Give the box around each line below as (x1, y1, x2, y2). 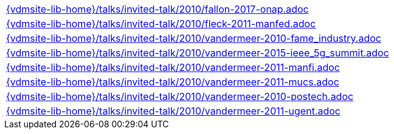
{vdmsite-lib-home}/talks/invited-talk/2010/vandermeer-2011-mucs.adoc (6, 76, 339, 88)
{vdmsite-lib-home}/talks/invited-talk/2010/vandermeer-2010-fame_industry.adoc (6, 32, 381, 44)
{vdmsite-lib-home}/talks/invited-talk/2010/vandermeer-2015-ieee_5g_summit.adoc (6, 47, 389, 59)
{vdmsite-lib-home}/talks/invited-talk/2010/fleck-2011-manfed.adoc (6, 18, 316, 30)
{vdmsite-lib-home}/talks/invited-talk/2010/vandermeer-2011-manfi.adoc (6, 61, 340, 73)
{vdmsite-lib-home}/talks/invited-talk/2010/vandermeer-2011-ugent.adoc (6, 105, 341, 117)
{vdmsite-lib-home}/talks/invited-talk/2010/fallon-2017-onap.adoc (6, 3, 309, 15)
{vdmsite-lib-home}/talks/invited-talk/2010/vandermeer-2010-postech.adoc (6, 90, 354, 102)
